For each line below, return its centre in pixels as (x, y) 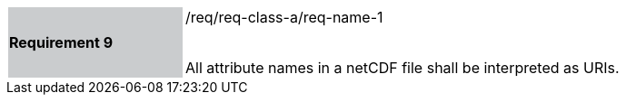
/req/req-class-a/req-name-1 (284, 17)
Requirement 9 (61, 42)
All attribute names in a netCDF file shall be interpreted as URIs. (402, 68)
